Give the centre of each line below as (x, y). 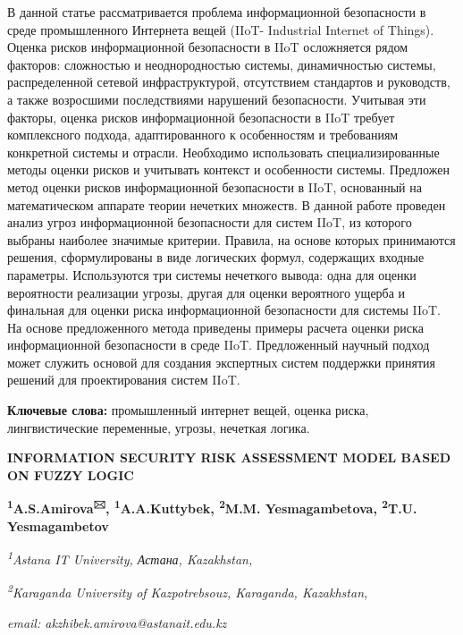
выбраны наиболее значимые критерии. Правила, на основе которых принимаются (231, 239)
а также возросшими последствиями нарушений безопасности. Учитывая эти (217, 99)
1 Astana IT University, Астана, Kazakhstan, (130, 558)
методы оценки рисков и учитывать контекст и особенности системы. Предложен (228, 169)
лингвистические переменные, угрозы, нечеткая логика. (159, 427)
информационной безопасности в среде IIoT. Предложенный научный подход (219, 345)
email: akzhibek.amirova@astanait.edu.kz (117, 622)
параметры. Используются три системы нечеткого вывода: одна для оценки (212, 274)
